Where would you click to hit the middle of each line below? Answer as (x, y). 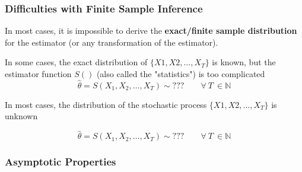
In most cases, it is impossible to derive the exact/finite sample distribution (151, 31)
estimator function (38, 74)
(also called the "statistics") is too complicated (181, 74)
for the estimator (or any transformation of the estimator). (112, 42)
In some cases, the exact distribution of (76, 62)
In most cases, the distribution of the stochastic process (106, 104)
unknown (21, 116)
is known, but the (244, 62)
